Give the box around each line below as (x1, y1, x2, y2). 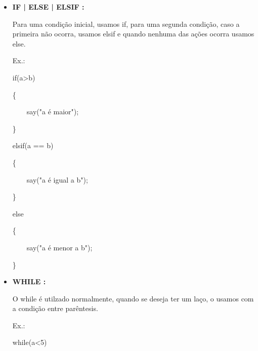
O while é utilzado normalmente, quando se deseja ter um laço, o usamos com (12, 293, 254, 303)
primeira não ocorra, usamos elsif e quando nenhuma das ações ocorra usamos (12, 28, 254, 39)
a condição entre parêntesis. (12, 303, 98, 314)
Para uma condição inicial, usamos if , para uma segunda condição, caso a (12, 18, 240, 29)
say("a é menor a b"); (26, 242, 93, 252)
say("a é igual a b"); (26, 174, 88, 185)
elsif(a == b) (12, 140, 54, 151)
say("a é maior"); (26, 106, 79, 117)
